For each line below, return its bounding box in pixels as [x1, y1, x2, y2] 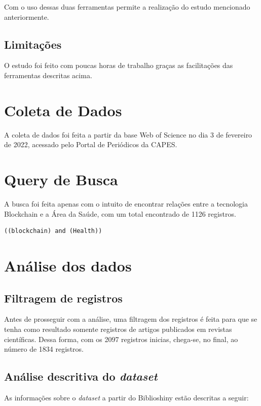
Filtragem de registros [4, 290, 123, 306]
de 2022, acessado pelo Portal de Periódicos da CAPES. [4, 139, 177, 150]
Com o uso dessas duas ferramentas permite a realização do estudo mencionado [4, 2, 250, 12]
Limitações [4, 36, 62, 52]
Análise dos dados [4, 255, 132, 276]
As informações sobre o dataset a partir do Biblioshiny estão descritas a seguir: [4, 392, 249, 402]
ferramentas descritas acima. [4, 70, 92, 80]
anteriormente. [4, 11, 49, 22]
